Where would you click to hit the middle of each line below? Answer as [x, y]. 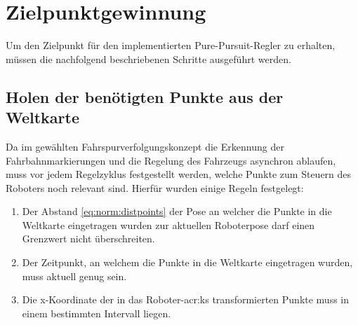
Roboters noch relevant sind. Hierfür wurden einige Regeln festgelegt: [155, 187]
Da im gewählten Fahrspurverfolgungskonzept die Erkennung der [145, 146]
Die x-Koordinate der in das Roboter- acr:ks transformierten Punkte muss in [186, 299]
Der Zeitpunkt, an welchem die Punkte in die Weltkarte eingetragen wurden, [187, 262]
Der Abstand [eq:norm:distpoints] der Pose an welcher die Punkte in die [177, 211]
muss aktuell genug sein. [74, 276]
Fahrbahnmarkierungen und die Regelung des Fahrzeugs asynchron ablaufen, [171, 160]
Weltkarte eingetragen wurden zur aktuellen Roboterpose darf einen [168, 224]
